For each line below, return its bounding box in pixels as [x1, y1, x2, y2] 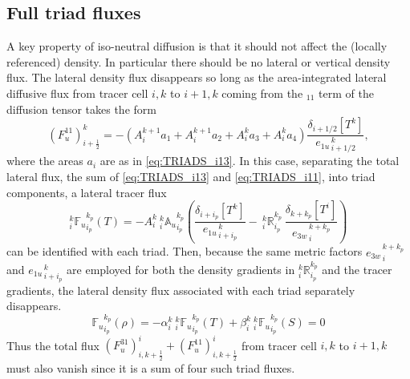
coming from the [221, 84, 303, 101]
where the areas [6, 152, 83, 169]
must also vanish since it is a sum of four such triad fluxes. [6, 359, 295, 376]
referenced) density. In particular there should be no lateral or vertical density [6, 53, 391, 70]
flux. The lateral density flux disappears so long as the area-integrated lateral [6, 69, 387, 86]
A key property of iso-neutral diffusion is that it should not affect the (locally [6, 38, 388, 54]
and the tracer [322, 261, 392, 278]
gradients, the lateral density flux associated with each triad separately [6, 281, 355, 298]
